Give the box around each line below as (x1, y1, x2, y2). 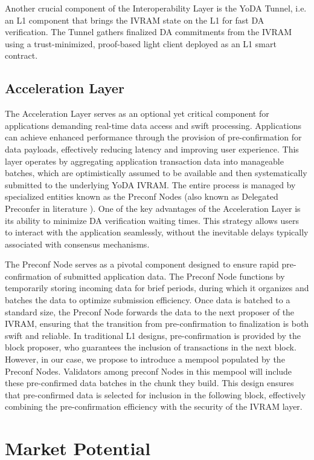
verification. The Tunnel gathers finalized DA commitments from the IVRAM (5, 25, 292, 38)
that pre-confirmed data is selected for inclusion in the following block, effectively (5, 388, 306, 401)
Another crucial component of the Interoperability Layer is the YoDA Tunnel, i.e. (5, 2, 307, 14)
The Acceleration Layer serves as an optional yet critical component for (5, 107, 269, 120)
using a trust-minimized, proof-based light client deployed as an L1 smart (5, 37, 277, 50)
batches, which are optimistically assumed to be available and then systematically (5, 166, 307, 179)
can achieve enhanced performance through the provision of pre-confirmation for (5, 131, 302, 143)
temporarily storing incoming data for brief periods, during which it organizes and (5, 281, 309, 294)
